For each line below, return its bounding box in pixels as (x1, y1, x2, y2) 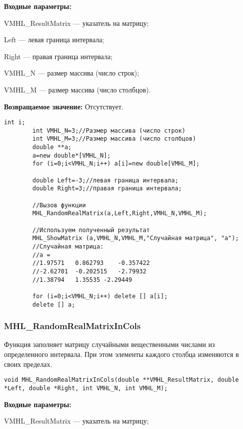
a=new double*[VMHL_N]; (32, 152, 111, 159)
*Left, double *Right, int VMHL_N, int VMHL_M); (4, 384, 168, 392)
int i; (4, 119, 25, 126)
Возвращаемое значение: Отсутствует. (4, 101, 124, 111)
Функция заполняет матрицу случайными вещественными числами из (4, 339, 215, 349)
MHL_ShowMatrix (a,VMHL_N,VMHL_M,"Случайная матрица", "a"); (32, 235, 239, 242)
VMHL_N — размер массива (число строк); (4, 68, 139, 78)
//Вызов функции (32, 201, 86, 209)
